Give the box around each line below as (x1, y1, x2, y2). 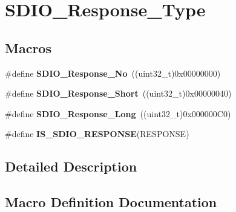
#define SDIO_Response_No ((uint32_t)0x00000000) (5, 66, 221, 79)
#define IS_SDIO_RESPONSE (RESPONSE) (5, 127, 189, 140)
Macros (5, 38, 51, 57)
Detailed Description (5, 157, 137, 176)
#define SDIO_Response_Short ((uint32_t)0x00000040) (5, 87, 232, 100)
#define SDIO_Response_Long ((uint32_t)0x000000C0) (5, 107, 231, 120)
